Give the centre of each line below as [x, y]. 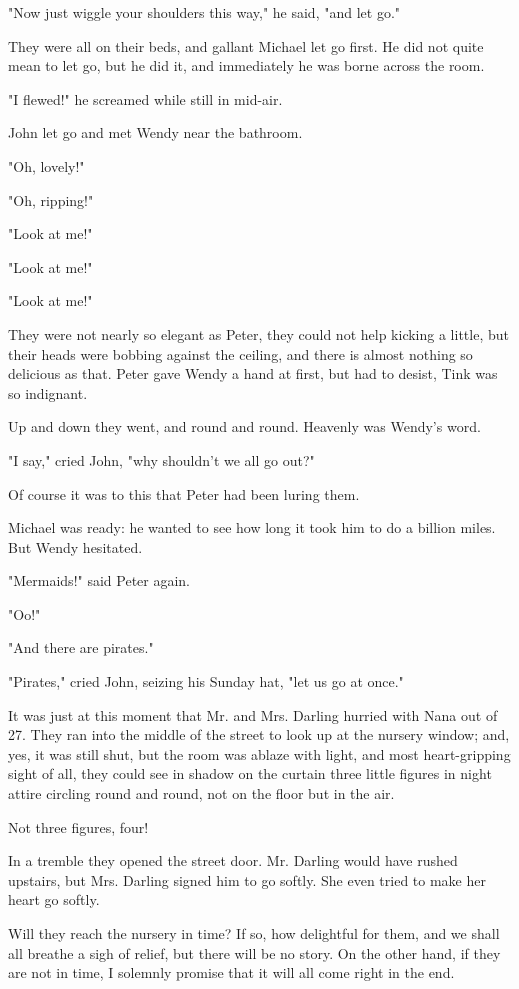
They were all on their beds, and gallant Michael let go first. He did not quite [246, 45]
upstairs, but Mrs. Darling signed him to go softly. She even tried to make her [247, 879]
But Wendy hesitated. [75, 546]
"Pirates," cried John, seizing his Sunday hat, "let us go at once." [206, 681]
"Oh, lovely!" [46, 165]
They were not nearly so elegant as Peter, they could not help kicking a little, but [258, 333]
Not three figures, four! [78, 826]
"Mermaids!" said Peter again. [99, 580]
